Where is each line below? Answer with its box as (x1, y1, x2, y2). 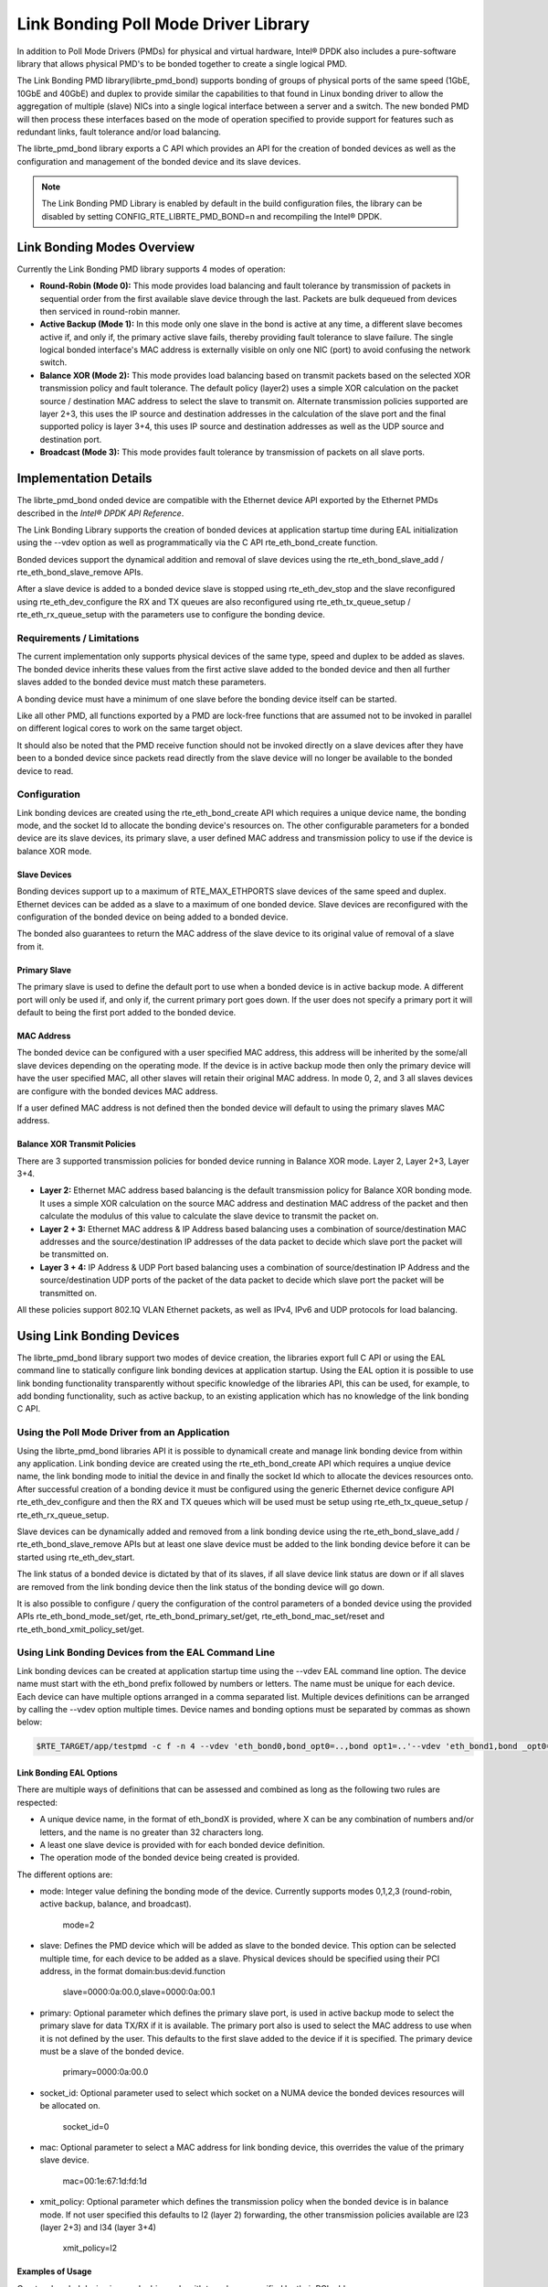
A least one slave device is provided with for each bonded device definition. (39, 1839, 326, 1850)
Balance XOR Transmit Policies (16, 1139, 136, 1150)
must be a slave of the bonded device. (39, 2045, 184, 2056)
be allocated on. (39, 2100, 100, 2111)
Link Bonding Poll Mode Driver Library (16, 14, 311, 34)
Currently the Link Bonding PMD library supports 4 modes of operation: (16, 263, 287, 274)
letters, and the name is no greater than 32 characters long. (39, 1826, 264, 1838)
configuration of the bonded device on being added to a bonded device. (16, 911, 289, 922)
